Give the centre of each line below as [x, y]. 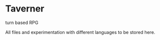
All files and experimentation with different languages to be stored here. [80, 32]
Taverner [25, 9]
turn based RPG [22, 22]
